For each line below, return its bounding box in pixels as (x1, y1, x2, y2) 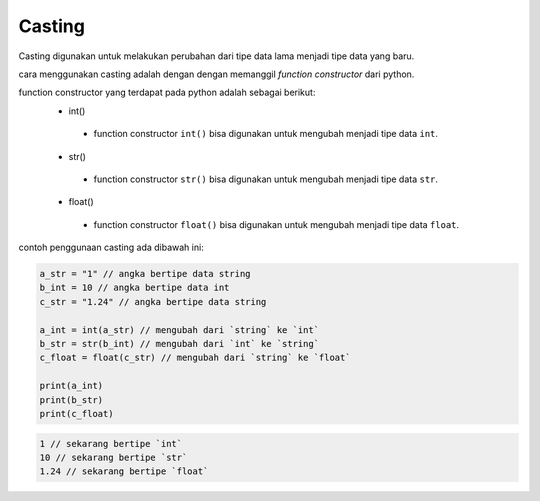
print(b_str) (39, 394, 104, 405)
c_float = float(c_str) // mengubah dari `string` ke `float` (39, 352, 351, 364)
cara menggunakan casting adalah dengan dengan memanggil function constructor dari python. (18, 68, 415, 80)
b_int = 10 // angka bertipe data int (39, 282, 230, 294)
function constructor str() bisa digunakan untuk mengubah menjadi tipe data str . (93, 173, 439, 185)
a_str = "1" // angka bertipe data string (39, 268, 251, 280)
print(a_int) (39, 380, 104, 392)
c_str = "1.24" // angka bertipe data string (39, 296, 267, 307)
